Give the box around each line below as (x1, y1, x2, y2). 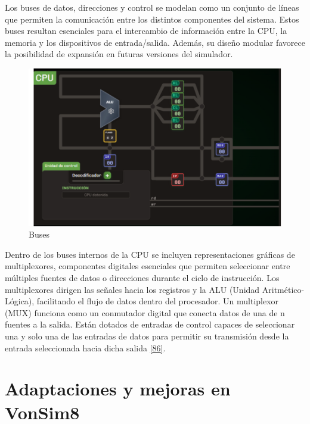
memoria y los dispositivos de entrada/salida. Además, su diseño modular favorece (5, 36, 305, 48)
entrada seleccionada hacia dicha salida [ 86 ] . (5, 341, 166, 354)
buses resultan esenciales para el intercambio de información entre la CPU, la (5, 24, 287, 37)
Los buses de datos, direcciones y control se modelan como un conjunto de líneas (5, 1, 299, 13)
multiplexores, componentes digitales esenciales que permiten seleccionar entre (5, 260, 290, 272)
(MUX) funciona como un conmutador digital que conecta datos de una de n (5, 306, 285, 319)
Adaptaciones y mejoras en (5, 376, 231, 401)
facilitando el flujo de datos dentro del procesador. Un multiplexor (36, 295, 279, 307)
